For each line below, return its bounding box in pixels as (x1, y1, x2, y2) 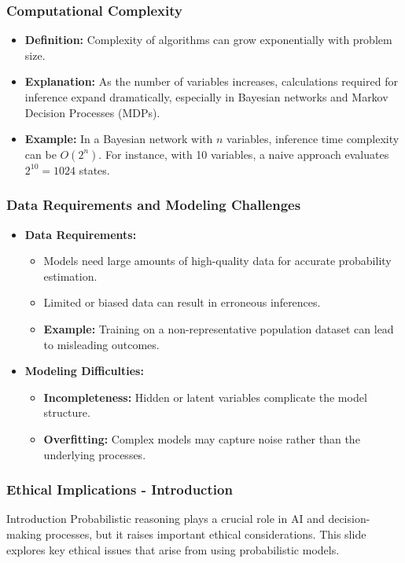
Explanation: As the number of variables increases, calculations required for (24, 73, 398, 90)
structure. (43, 404, 90, 421)
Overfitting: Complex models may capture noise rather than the (43, 430, 360, 447)
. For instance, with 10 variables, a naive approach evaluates (98, 145, 389, 162)
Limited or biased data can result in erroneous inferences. (43, 294, 321, 311)
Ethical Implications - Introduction (6, 480, 233, 499)
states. (79, 161, 110, 178)
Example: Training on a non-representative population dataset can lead (43, 320, 394, 337)
